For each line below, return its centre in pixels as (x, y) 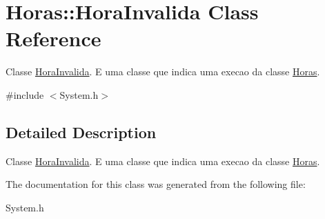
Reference (53, 38)
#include (25, 94)
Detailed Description (81, 132)
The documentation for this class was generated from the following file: (156, 184)
